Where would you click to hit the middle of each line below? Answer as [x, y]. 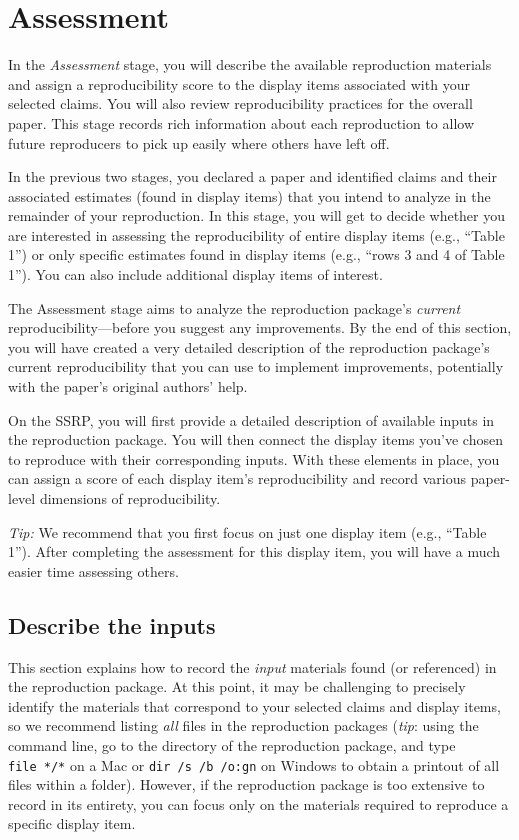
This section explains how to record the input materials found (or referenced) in [252, 666]
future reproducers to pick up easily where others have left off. [199, 142]
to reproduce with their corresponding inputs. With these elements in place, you [254, 458]
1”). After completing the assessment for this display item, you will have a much [254, 551]
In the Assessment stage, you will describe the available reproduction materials [250, 64]
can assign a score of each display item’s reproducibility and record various [237, 478]
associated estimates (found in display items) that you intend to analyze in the [249, 195]
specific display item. [72, 823]
